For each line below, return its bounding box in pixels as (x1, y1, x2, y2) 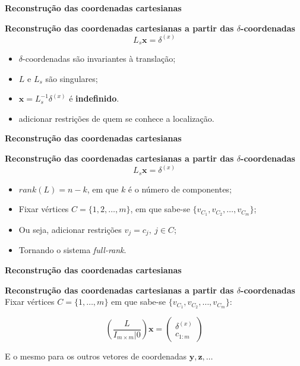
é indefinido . (69, 92, 119, 105)
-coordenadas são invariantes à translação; (23, 52, 176, 65)
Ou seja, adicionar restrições (18, 223, 122, 235)
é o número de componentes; (128, 182, 232, 195)
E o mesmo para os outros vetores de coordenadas (5, 350, 187, 362)
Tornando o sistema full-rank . (18, 244, 127, 256)
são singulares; (45, 72, 98, 84)
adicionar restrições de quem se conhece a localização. (18, 112, 214, 124)
